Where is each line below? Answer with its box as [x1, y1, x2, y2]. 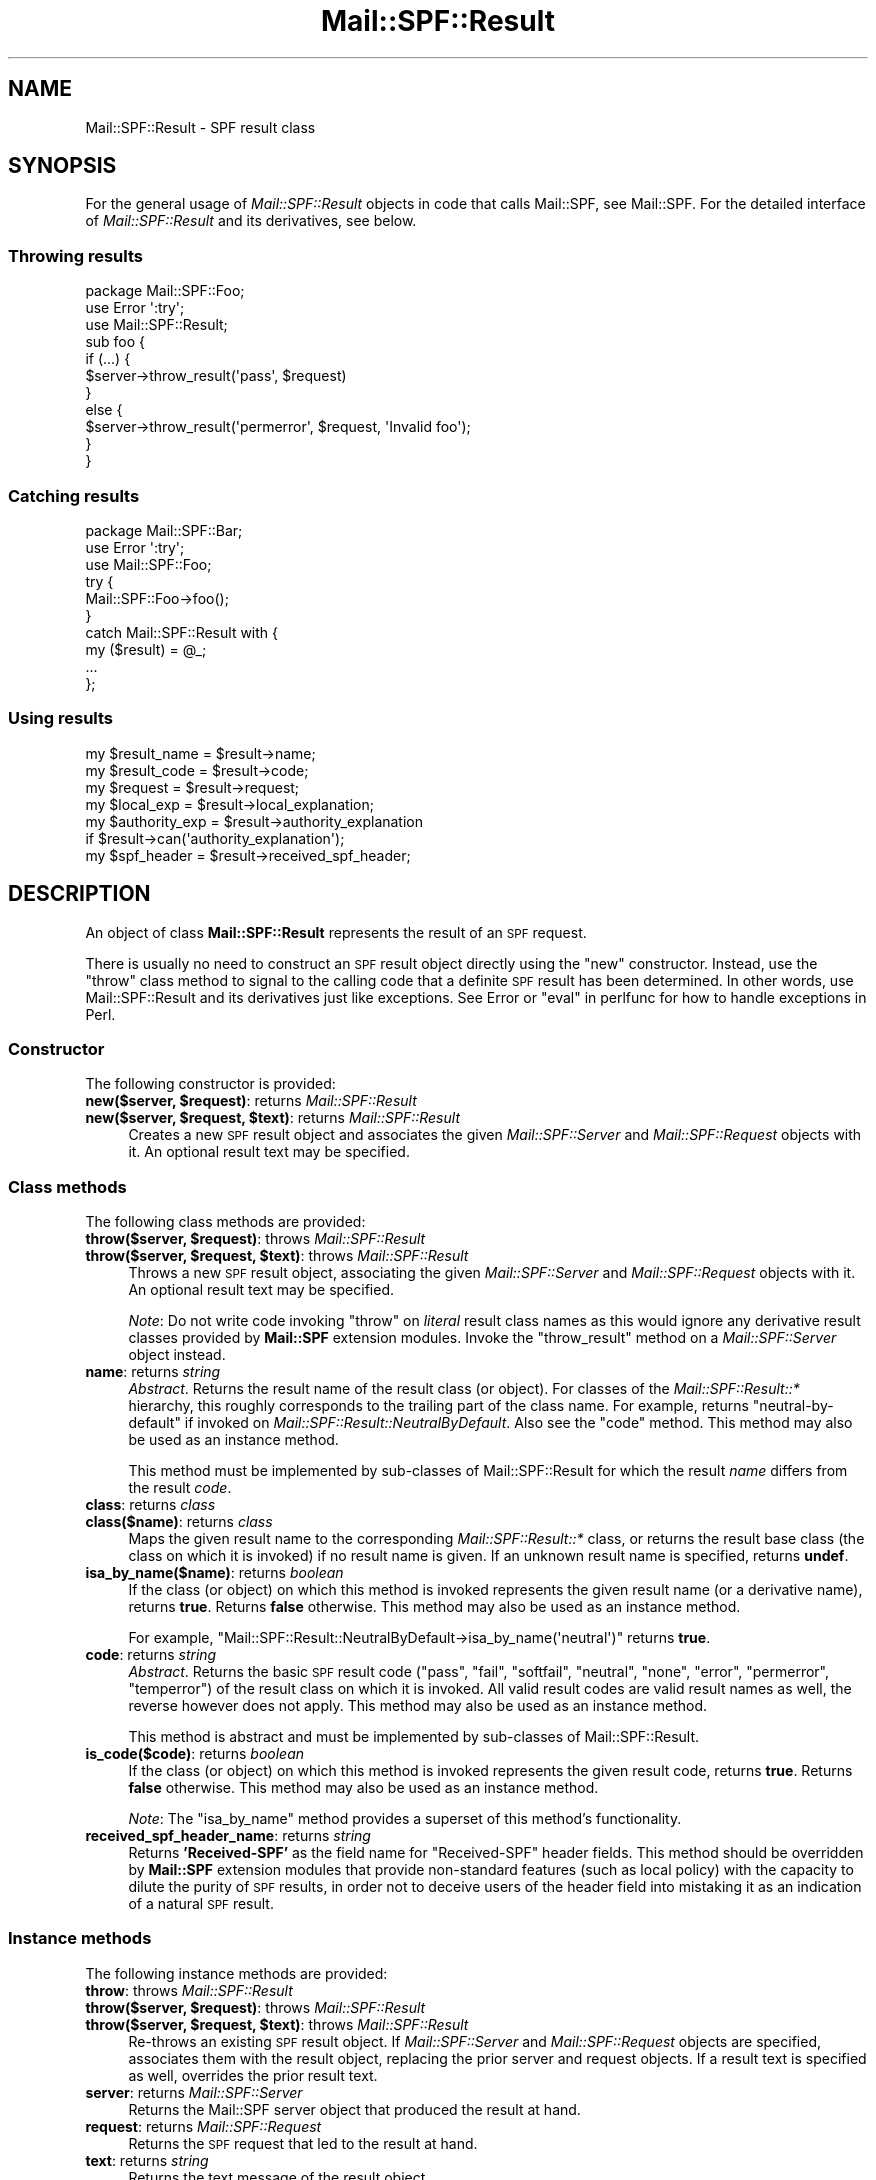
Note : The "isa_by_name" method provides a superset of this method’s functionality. [128, 1810, 682, 1828]
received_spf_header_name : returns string [85, 1827, 371, 1845]
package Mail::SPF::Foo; [85, 282, 245, 300]
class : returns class [85, 1496, 216, 1514]
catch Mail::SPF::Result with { [85, 623, 279, 641]
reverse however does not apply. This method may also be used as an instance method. [128, 1697, 708, 1715]
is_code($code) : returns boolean [85, 1745, 305, 1763]
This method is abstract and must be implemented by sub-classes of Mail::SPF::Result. [128, 1728, 700, 1746]
